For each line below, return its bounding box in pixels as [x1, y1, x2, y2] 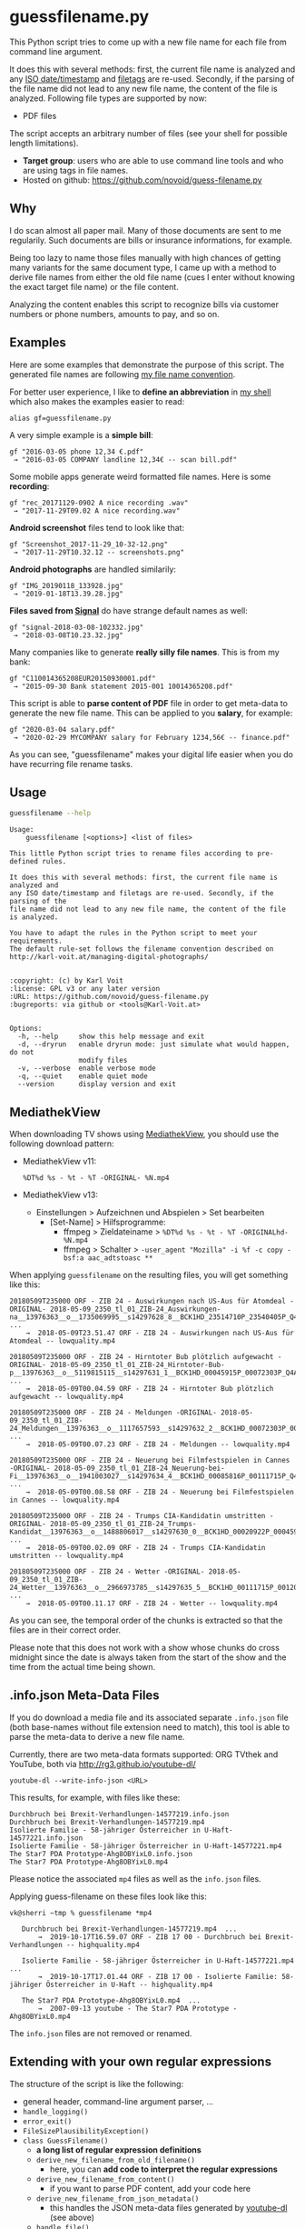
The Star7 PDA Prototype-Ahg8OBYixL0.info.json [9, 1849, 193, 1858]
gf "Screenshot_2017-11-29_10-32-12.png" [9, 539, 169, 549]
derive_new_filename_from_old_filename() [35, 2155, 195, 2164]
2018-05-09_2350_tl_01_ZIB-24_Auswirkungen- [49, 1304, 221, 1314]
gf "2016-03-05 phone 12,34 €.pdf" [9, 447, 144, 456]
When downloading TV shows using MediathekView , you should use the [9, 1129, 280, 1140]
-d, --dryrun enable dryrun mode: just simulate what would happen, [17, 1040, 290, 1049]
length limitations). [9, 137, 79, 148]
